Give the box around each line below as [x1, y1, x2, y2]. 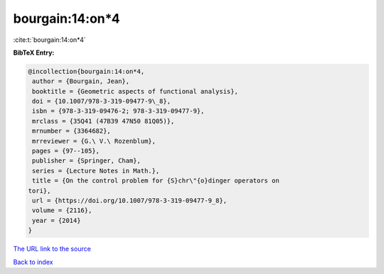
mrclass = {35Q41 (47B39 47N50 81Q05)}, [32, 117, 175, 125]
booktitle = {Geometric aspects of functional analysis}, [32, 87, 238, 95]
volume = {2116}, [32, 207, 92, 214]
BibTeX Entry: [13, 48, 55, 57]
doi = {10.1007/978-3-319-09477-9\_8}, [32, 97, 171, 106]
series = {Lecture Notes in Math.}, [32, 167, 160, 175]
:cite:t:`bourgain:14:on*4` [13, 35, 86, 44]
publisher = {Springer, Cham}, [32, 157, 142, 165]
